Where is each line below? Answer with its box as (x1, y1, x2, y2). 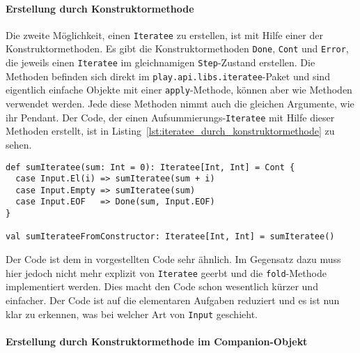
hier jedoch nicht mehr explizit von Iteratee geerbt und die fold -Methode (6, 265, 327, 280)
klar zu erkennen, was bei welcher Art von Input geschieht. (6, 306, 258, 321)
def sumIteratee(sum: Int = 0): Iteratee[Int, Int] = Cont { (6, 162, 295, 172)
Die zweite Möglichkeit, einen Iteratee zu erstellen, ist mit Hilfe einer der (6, 27, 323, 42)
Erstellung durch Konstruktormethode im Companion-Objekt (6, 333, 308, 348)
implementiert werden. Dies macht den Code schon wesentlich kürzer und (6, 279, 318, 294)
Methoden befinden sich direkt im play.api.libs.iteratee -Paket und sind (6, 68, 330, 83)
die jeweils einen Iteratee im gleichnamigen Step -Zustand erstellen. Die (6, 55, 315, 70)
